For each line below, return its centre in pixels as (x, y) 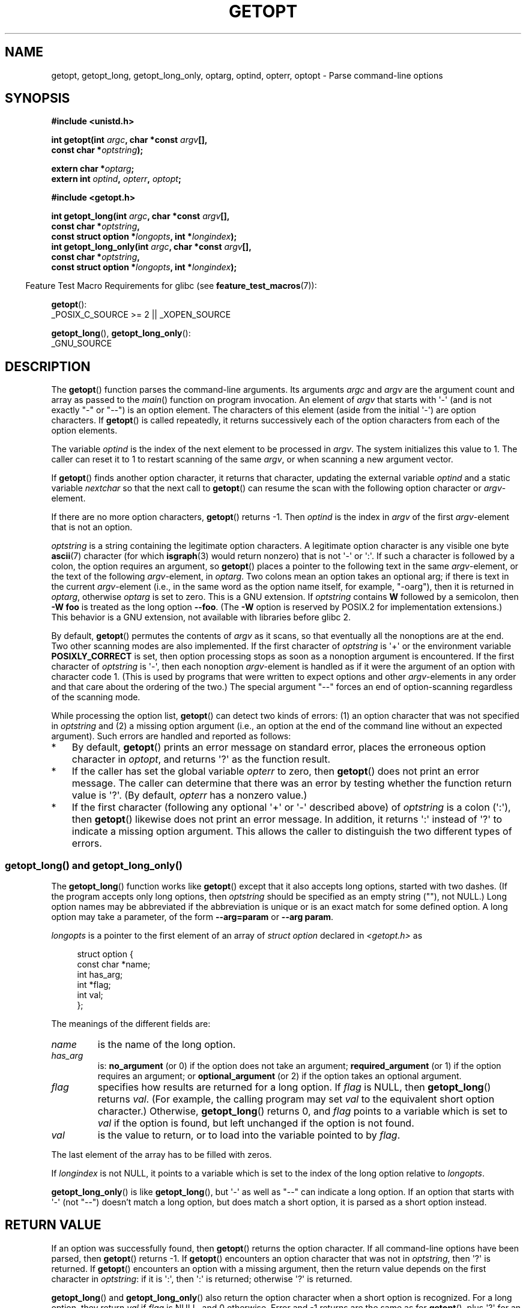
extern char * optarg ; (93, 169)
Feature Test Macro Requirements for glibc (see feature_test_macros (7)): (171, 286)
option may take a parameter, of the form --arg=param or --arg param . (192, 917)
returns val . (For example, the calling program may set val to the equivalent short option (296, 1099)
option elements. (84, 431)
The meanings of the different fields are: (131, 1024)
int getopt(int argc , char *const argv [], (129, 140)
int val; (90, 995)
